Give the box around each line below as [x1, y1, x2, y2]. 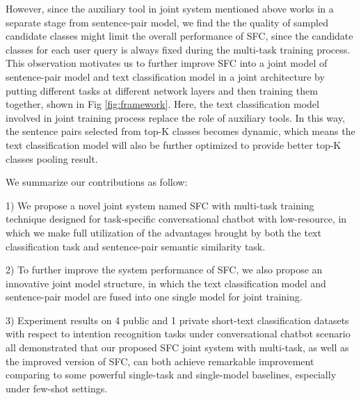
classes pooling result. [6, 151, 98, 166]
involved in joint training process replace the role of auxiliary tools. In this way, [6, 110, 345, 125]
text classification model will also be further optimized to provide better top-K [6, 137, 342, 152]
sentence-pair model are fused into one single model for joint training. [6, 289, 303, 304]
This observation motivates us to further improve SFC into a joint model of [6, 56, 328, 70]
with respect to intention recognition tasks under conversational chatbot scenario [6, 326, 351, 341]
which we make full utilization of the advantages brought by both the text [6, 225, 321, 239]
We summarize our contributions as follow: [6, 175, 188, 189]
